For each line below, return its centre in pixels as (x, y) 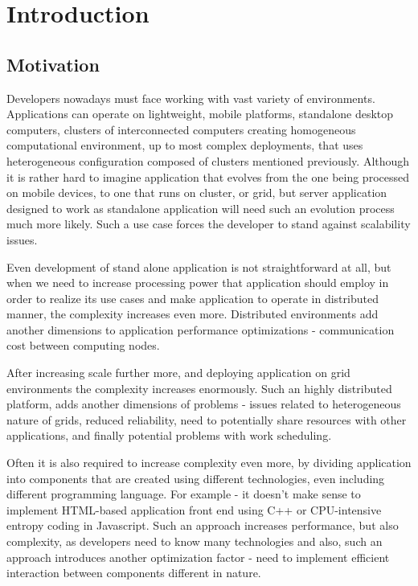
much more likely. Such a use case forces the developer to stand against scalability (209, 224)
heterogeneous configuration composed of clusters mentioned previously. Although (208, 160)
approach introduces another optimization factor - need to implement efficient (198, 557)
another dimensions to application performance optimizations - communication (201, 329)
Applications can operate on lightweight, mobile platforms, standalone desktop (200, 114)
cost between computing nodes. (83, 345)
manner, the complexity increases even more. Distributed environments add (193, 314)
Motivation (53, 64)
